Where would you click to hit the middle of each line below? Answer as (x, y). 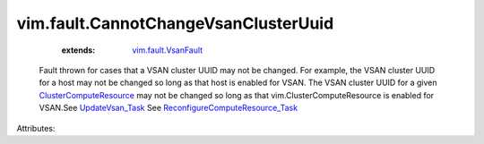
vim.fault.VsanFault (168, 50)
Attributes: (36, 128)
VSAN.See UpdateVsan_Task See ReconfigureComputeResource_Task (169, 108)
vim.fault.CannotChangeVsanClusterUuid (175, 23)
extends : (78, 50)
